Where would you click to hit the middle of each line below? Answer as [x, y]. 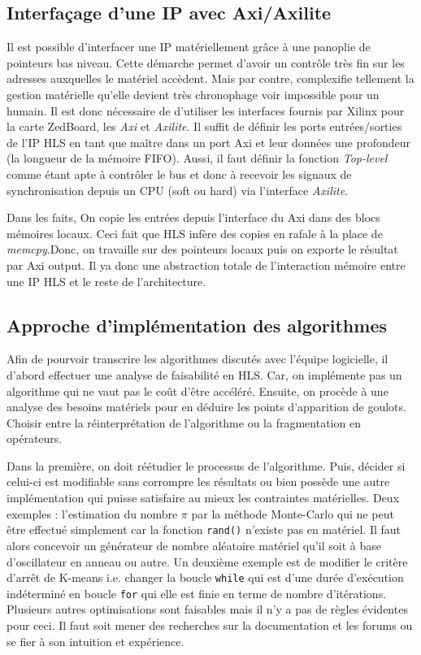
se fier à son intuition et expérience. [95, 641]
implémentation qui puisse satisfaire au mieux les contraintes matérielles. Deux [203, 498]
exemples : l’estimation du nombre [92, 513]
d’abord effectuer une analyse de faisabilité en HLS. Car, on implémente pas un [204, 374]
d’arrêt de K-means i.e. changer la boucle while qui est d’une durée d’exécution [205, 577]
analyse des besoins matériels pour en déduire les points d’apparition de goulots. [206, 407]
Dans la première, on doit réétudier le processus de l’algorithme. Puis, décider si [206, 465]
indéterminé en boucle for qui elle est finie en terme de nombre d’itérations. [197, 593]
